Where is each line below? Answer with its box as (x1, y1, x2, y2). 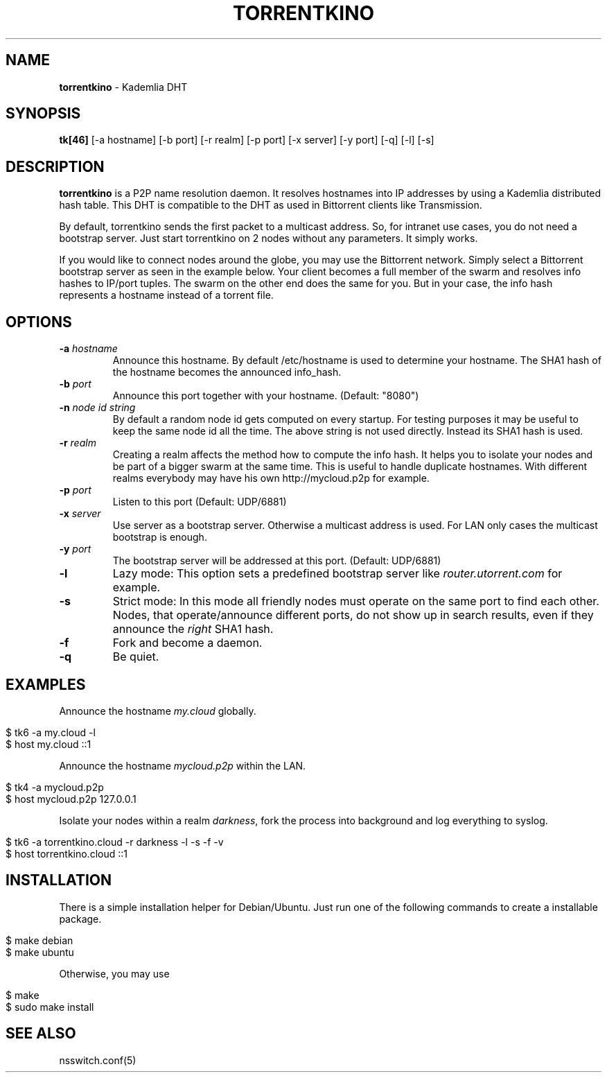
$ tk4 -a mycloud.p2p (6, 781, 104, 793)
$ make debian (6, 934, 73, 946)
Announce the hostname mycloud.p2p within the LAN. (59, 759, 306, 772)
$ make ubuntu (6, 946, 74, 958)
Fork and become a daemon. (112, 636, 263, 650)
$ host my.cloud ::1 (6, 738, 91, 750)
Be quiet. (112, 650, 159, 664)
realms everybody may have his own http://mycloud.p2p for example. (112, 472, 430, 485)
